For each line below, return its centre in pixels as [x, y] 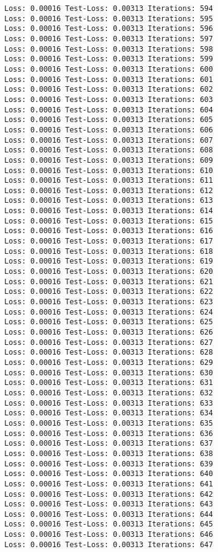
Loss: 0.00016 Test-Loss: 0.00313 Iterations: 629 [109, 362]
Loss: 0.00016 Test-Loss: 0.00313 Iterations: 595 [109, 19]
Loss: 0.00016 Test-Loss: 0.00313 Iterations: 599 [109, 59]
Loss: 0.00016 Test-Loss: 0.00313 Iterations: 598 [109, 49]
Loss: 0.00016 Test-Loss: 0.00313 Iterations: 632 [109, 393]
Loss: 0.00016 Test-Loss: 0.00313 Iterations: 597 [109, 39]
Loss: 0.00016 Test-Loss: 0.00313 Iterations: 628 [109, 353]
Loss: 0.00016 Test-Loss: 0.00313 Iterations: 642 [109, 494]
